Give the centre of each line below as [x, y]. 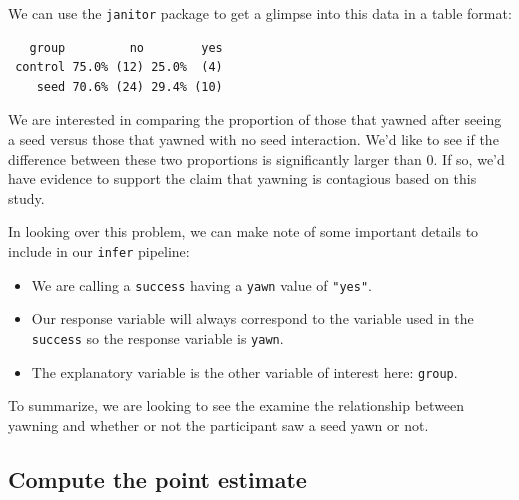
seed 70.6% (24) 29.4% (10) [129, 86]
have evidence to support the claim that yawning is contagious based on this [242, 178]
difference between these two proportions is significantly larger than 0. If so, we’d [256, 158]
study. [26, 197]
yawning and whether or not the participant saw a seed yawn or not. [218, 424]
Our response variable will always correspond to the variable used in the [252, 318]
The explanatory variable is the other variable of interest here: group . [244, 371]
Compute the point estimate [157, 478]
